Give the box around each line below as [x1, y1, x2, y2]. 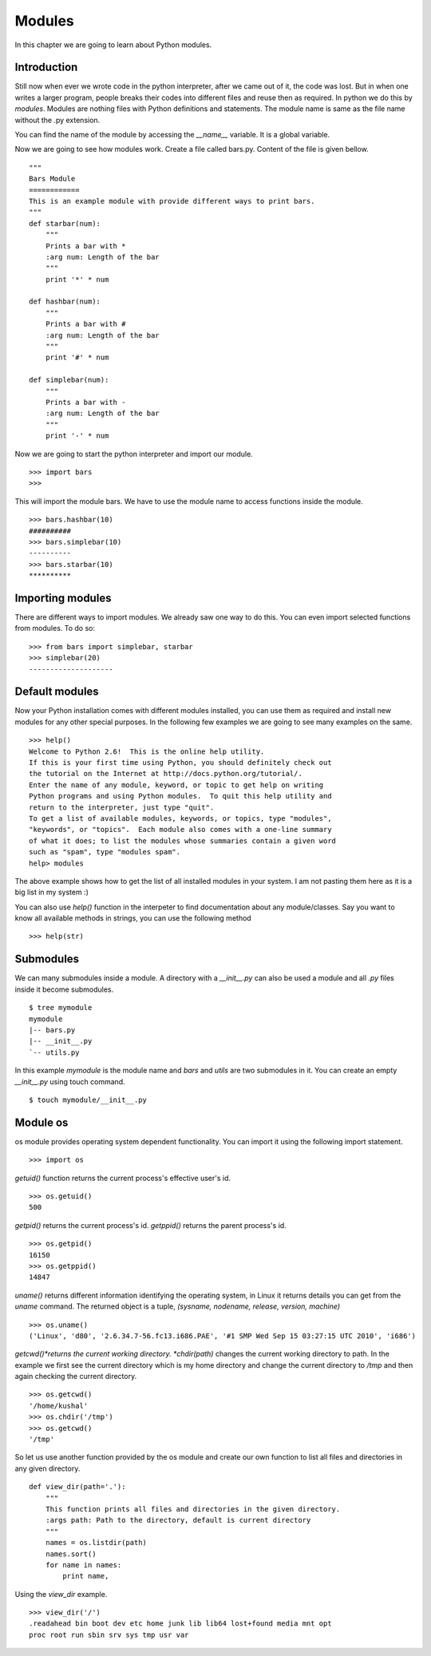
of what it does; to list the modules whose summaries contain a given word [29, 836, 337, 846]
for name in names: [45, 1560, 122, 1569]
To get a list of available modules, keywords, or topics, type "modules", [29, 814, 332, 822]
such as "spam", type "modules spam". [29, 847, 181, 857]
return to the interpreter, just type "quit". [29, 802, 215, 812]
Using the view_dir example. [14, 1589, 108, 1599]
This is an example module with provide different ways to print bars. [29, 196, 315, 205]
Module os [14, 1115, 69, 1129]
